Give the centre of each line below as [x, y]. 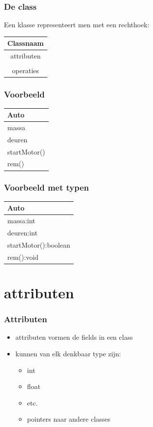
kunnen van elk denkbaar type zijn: [68, 353]
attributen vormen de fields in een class [74, 337]
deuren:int [22, 232]
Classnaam [26, 43]
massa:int [21, 221]
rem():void [23, 257]
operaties [25, 70]
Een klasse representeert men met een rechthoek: [77, 25]
